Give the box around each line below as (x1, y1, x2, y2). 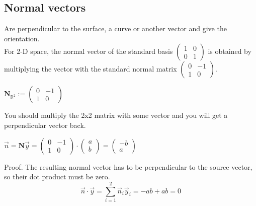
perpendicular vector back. (4, 119, 86, 130)
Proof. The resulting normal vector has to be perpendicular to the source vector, (4, 161, 252, 172)
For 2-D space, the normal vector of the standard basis (4, 46, 173, 56)
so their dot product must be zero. (4, 171, 110, 182)
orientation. (4, 33, 40, 43)
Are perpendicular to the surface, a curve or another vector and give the (4, 23, 227, 34)
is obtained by (208, 46, 251, 56)
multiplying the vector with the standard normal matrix (4, 63, 177, 74)
